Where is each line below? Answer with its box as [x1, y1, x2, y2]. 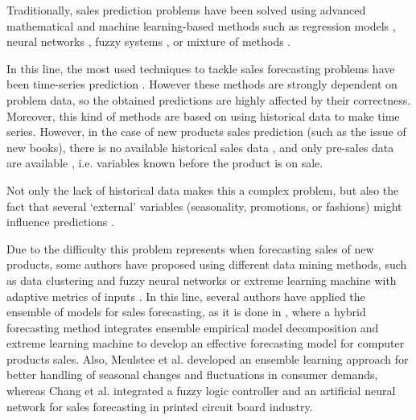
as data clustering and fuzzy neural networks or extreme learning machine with [6, 271, 397, 288]
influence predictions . [6, 213, 114, 230]
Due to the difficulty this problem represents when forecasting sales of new [6, 240, 374, 257]
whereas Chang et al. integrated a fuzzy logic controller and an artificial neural [6, 382, 396, 399]
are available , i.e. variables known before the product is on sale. [6, 154, 323, 171]
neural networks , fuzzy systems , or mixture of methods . [6, 33, 291, 50]
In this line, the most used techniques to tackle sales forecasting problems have [6, 60, 395, 76]
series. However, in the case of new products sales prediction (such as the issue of [6, 123, 406, 140]
